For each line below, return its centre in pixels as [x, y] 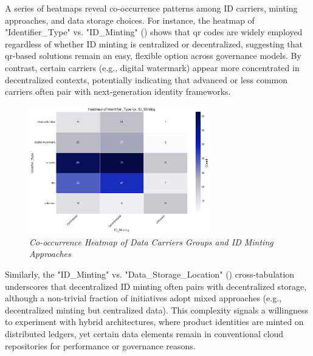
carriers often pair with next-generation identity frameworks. [118, 91]
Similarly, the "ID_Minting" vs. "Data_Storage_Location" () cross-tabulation [150, 274]
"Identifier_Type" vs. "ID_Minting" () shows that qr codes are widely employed [154, 32]
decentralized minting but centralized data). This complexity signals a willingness [157, 310]
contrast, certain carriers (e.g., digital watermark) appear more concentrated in [152, 67]
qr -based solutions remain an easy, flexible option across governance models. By [153, 56]
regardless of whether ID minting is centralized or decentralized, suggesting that [154, 43]
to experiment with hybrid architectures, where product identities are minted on [154, 322]
